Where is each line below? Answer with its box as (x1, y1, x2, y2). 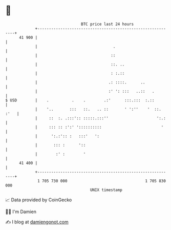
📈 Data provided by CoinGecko (5, 197, 72, 203)
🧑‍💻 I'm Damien (5, 208, 37, 215)
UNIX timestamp (90, 187, 123, 193)
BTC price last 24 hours (81, 22, 134, 27)
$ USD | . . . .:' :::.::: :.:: (5, 97, 155, 103)
